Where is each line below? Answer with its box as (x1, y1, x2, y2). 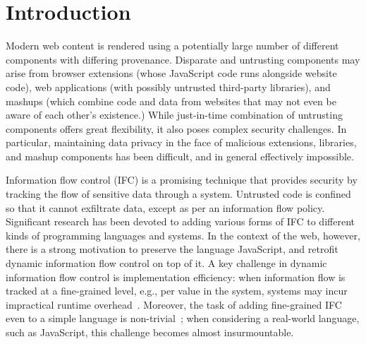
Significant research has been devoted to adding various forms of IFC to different (6, 214, 355, 229)
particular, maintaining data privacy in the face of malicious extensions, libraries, (6, 135, 357, 150)
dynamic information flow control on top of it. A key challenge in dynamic (6, 256, 327, 271)
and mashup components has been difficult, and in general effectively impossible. (6, 148, 354, 163)
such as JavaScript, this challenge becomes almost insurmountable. (6, 325, 294, 339)
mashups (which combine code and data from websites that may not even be (6, 93, 336, 108)
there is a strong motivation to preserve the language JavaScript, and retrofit (6, 242, 338, 256)
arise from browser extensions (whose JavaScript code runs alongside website (6, 66, 337, 81)
